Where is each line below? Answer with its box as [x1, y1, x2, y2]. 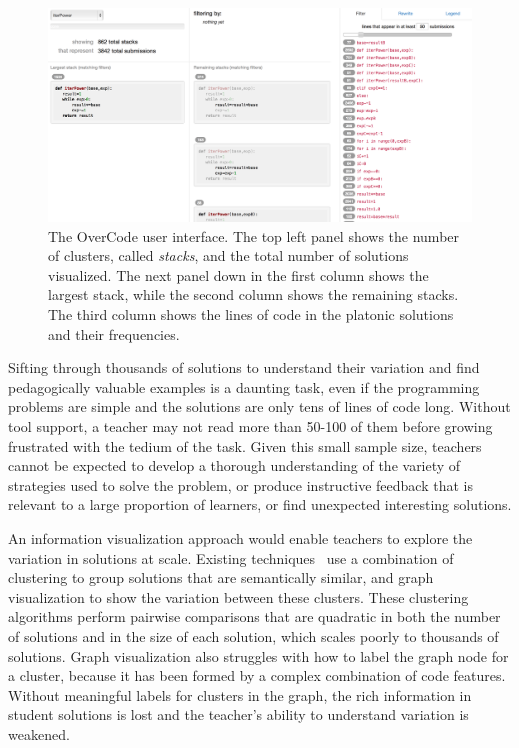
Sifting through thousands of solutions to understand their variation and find [8, 357, 480, 378]
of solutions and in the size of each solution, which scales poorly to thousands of [8, 625, 499, 646]
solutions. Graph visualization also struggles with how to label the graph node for [8, 645, 509, 666]
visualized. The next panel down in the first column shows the [48, 264, 429, 285]
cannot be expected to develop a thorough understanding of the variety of [8, 455, 461, 476]
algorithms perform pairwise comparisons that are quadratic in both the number [8, 606, 501, 627]
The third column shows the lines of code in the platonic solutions [48, 304, 454, 325]
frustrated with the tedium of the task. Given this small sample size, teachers [8, 435, 482, 456]
